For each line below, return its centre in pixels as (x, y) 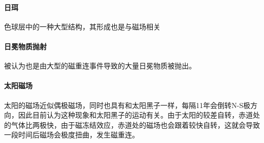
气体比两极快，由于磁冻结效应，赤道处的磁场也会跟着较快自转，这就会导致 (135, 124)
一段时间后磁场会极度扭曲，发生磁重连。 (72, 135)
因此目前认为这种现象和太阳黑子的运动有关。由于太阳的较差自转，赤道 (135, 115)
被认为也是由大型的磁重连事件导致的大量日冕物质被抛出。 (100, 66)
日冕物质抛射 (25, 46)
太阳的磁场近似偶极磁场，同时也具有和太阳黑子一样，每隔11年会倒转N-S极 (127, 105)
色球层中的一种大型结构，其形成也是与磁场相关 (82, 26)
